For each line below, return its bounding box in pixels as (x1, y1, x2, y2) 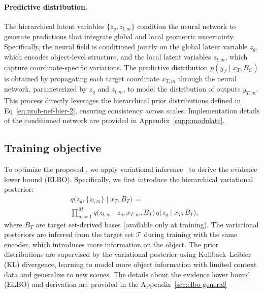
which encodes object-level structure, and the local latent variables (4, 51, 211, 62)
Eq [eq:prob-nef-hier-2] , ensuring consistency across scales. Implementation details (4, 105, 260, 115)
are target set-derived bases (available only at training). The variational (36, 219, 259, 229)
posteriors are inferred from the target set (4, 229, 134, 240)
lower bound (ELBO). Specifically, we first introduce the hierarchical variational (4, 173, 253, 184)
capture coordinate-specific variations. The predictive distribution (4, 62, 208, 72)
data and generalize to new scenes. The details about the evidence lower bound (4, 269, 250, 279)
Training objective (4, 140, 102, 156)
